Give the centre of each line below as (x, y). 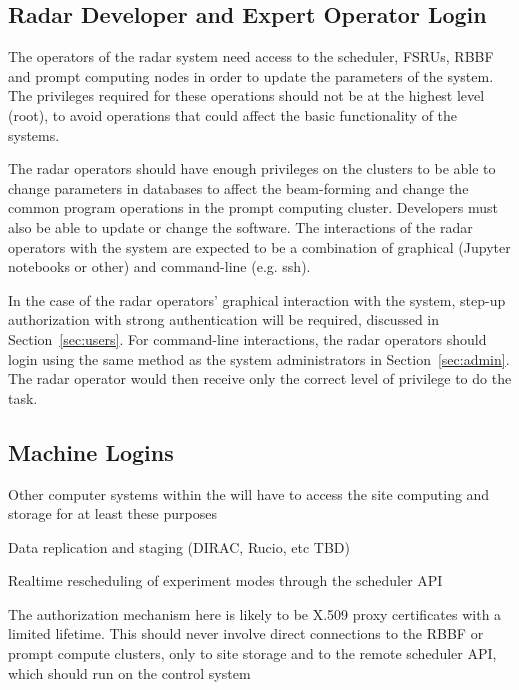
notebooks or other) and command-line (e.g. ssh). (159, 266)
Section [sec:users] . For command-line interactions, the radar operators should (247, 338)
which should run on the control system (129, 672)
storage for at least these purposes (112, 513)
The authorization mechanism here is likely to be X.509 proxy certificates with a (255, 613)
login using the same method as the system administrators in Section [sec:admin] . (259, 358)
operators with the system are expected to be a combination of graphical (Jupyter (259, 246)
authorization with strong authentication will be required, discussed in (224, 319)
